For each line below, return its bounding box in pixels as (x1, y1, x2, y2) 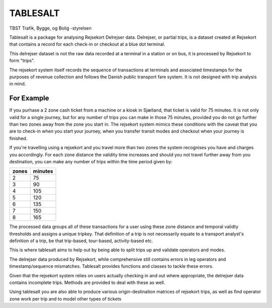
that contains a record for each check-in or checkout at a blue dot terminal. (9, 41, 166, 47)
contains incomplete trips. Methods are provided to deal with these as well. (9, 279, 166, 286)
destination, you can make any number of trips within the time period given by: (9, 158, 173, 164)
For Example (9, 94, 49, 102)
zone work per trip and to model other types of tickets (9, 295, 122, 301)
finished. (9, 135, 28, 141)
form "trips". (9, 58, 35, 64)
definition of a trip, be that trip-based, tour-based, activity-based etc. (9, 238, 153, 244)
